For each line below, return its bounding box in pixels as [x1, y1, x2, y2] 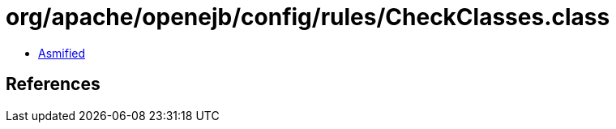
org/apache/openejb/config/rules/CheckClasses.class [6, 3, 610, 31]
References [6, 74, 101, 95]
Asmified [38, 45, 86, 60]
